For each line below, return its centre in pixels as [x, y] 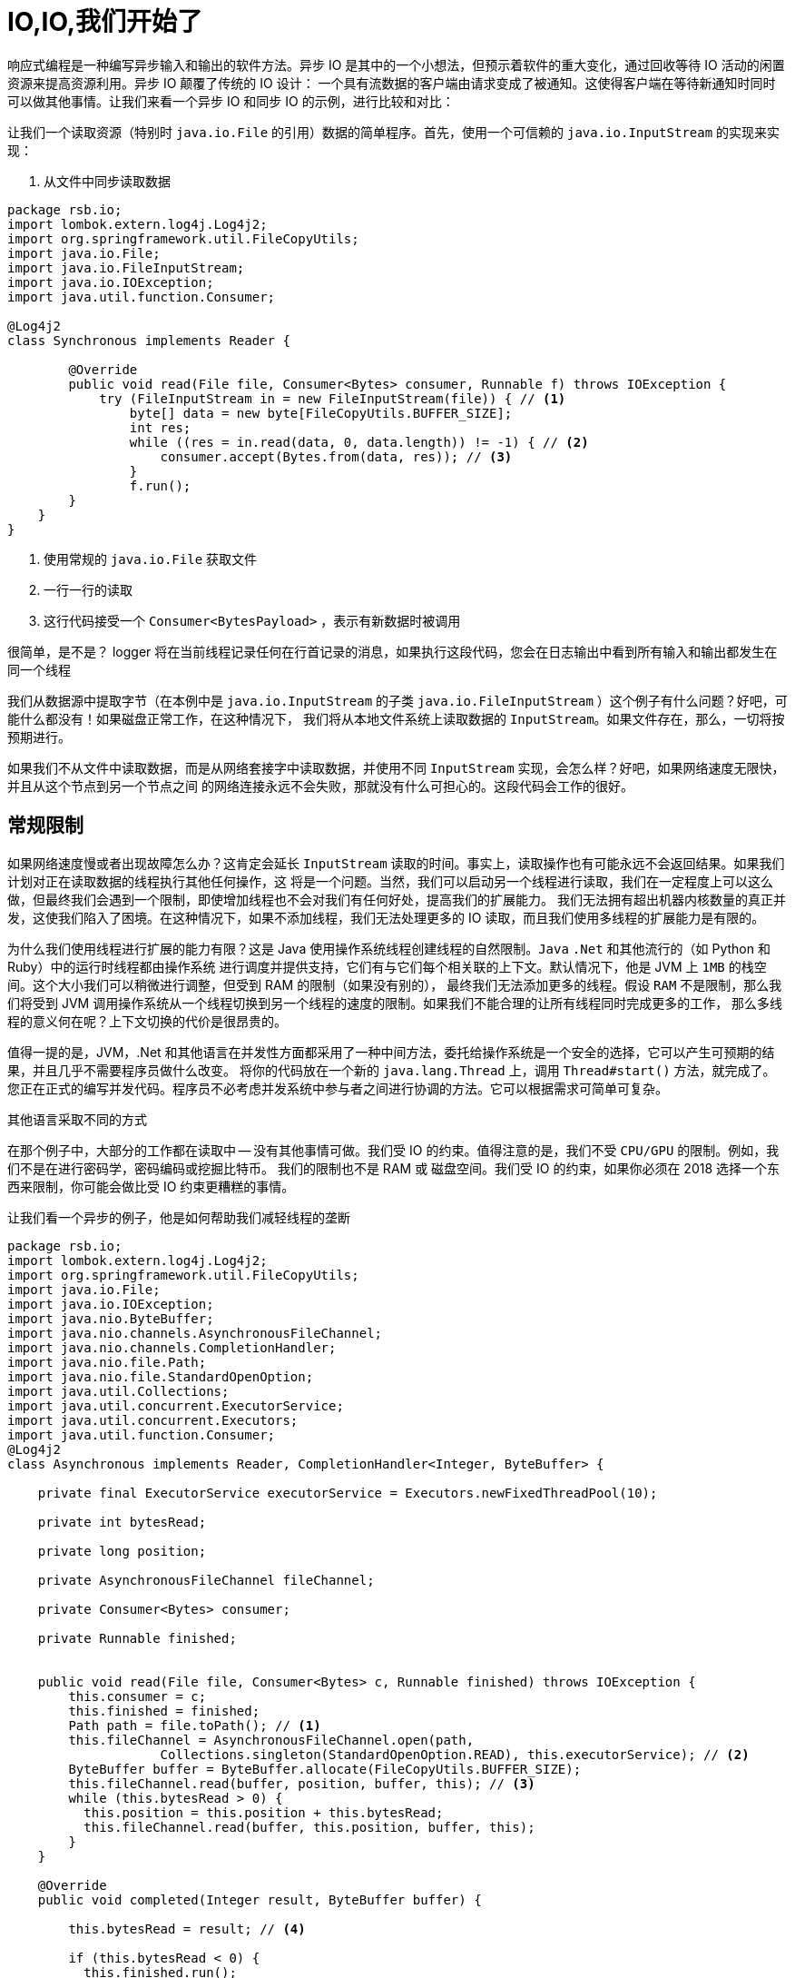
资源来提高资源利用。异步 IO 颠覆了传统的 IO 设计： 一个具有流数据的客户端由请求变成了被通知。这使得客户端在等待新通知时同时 [392, 83]
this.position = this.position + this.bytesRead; [264, 1812]
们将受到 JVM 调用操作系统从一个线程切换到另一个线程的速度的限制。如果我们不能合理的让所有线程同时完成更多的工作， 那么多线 [395, 1003]
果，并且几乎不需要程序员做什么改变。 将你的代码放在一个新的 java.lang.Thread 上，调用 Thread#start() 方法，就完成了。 [392, 1070]
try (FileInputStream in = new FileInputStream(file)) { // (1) [333, 398]
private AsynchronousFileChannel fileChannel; [206, 1580]
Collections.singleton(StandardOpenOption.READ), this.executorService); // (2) [455, 1754]
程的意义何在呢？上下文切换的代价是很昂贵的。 [147, 1021]
